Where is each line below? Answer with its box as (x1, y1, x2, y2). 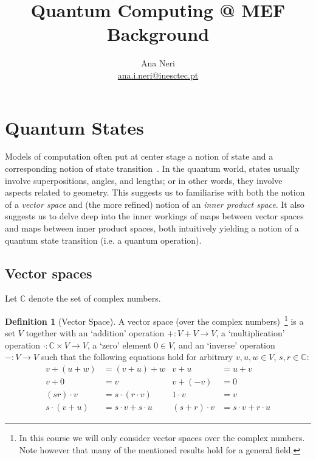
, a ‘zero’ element (87, 338, 151, 351)
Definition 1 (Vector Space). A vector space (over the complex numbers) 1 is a (5, 313, 304, 327)
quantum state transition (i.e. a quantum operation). (5, 233, 202, 246)
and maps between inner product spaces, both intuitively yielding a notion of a (5, 222, 299, 234)
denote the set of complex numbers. (29, 292, 161, 305)
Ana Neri (140, 57, 176, 69)
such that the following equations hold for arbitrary (41, 350, 233, 363)
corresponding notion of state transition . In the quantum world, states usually (5, 162, 300, 175)
